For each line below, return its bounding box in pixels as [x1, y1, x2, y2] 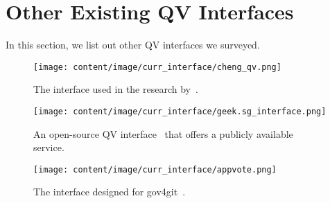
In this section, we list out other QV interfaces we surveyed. [6, 37, 260, 52]
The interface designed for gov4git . [33, 184, 186, 199]
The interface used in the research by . [33, 82, 198, 96]
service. [33, 140, 64, 155]
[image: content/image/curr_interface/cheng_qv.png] [33, 62, 281, 72]
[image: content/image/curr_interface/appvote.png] [33, 164, 277, 175]
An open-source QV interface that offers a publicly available [33, 126, 293, 141]
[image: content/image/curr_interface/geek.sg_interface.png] [33, 106, 327, 116]
